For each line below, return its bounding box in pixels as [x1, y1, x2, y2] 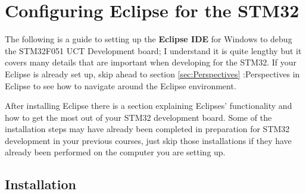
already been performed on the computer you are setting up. [5, 146, 226, 158]
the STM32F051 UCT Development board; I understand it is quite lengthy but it [5, 44, 302, 57]
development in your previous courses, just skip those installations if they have [5, 134, 292, 146]
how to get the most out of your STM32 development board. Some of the [5, 111, 272, 123]
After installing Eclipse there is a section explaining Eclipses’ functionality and [5, 99, 292, 112]
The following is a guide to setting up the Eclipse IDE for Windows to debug [5, 33, 292, 45]
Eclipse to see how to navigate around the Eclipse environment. [5, 79, 236, 92]
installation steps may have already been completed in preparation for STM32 [5, 123, 290, 135]
